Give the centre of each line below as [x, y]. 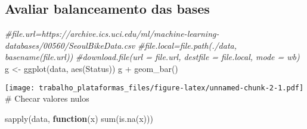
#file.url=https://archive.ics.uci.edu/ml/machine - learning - [112, 34]
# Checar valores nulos [47, 98]
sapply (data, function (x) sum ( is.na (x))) [79, 118]
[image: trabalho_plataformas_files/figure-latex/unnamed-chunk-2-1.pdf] [154, 88]
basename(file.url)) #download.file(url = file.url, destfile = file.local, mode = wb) [152, 57]
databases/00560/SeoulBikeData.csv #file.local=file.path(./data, [121, 45]
